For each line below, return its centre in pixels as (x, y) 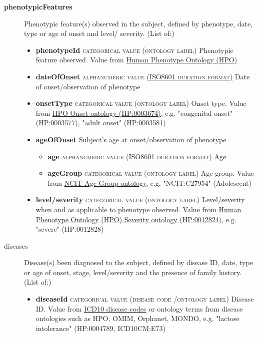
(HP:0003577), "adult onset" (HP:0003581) (101, 123)
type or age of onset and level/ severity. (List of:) (99, 33)
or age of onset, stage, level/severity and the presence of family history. (133, 272)
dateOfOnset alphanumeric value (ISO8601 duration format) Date (143, 76)
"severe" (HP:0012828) (70, 229)
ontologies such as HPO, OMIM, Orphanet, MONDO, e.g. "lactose (137, 318)
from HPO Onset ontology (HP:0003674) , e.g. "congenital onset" (134, 113)
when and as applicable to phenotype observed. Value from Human (138, 209)
